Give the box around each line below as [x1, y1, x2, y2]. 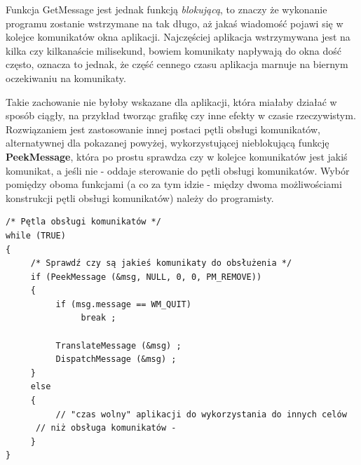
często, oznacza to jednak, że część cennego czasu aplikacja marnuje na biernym [6, 57, 348, 72]
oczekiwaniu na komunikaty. [6, 70, 126, 85]
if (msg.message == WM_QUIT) [55, 299, 191, 309]
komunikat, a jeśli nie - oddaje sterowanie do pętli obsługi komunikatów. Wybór [6, 163, 350, 177]
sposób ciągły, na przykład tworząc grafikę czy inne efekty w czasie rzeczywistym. [6, 108, 356, 123]
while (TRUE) [6, 230, 66, 241]
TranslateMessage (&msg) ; [55, 340, 182, 351]
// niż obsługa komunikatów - [35, 423, 177, 433]
